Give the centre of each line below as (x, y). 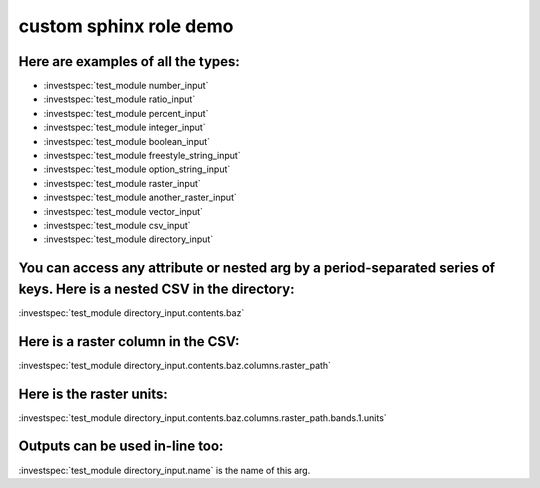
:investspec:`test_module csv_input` (117, 225)
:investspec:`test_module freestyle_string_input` (142, 156)
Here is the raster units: (93, 393)
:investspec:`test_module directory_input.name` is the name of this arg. (164, 470)
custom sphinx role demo (126, 26)
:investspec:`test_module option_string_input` (137, 169)
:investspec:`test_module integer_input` (124, 127)
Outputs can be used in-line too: (121, 446)
